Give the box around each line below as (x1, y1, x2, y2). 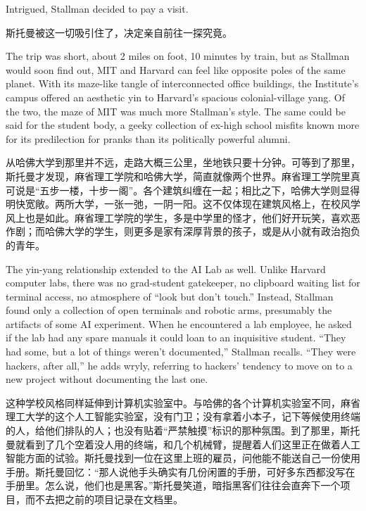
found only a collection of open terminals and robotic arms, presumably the (6, 303, 332, 317)
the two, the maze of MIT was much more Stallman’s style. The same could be (6, 103, 346, 118)
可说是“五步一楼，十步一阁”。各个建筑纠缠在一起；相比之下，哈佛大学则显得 (6, 182, 360, 197)
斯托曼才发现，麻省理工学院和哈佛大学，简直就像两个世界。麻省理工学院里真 (6, 168, 360, 183)
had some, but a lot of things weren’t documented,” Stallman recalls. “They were (6, 344, 356, 359)
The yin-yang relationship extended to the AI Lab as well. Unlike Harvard (6, 261, 326, 276)
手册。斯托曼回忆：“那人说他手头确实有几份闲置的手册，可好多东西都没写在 (6, 464, 355, 479)
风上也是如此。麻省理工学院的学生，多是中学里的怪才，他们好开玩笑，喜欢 (6, 210, 351, 225)
